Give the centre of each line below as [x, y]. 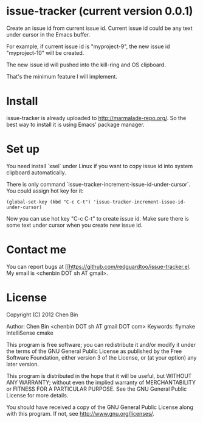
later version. [23, 364]
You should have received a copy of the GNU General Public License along [100, 407]
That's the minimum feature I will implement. [62, 76]
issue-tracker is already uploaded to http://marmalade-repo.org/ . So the [96, 118]
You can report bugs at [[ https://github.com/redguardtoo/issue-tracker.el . [98, 266]
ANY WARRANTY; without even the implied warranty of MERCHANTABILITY [101, 382]
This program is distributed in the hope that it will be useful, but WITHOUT [99, 375]
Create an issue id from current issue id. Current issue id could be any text [99, 28]
